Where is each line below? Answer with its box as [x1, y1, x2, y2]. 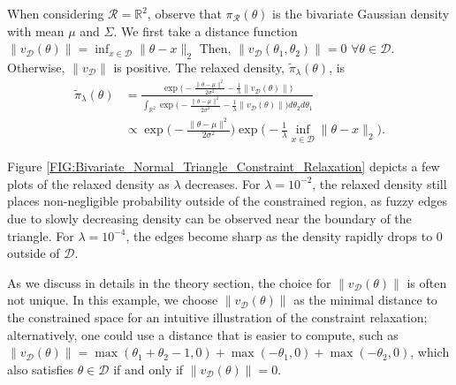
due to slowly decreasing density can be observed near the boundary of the [7, 209, 412, 228]
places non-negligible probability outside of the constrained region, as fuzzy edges [7, 192, 447, 210]
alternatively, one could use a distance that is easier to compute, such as [7, 325, 399, 343]
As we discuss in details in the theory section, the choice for [7, 273, 331, 291]
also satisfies [7, 359, 73, 378]
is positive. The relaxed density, [113, 57, 285, 76]
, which [410, 343, 450, 361]
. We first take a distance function [113, 21, 298, 40]
